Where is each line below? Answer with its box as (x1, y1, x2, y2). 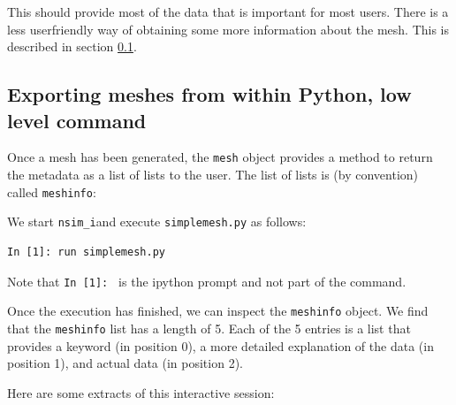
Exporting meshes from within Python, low (7, 80, 412, 108)
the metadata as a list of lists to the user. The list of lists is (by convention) (7, 165, 419, 184)
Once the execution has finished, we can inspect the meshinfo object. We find (7, 302, 429, 320)
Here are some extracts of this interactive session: (7, 383, 275, 401)
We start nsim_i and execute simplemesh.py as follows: (7, 212, 307, 231)
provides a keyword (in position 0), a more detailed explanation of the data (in (7, 336, 434, 355)
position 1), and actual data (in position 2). (7, 354, 243, 372)
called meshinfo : (7, 182, 96, 201)
